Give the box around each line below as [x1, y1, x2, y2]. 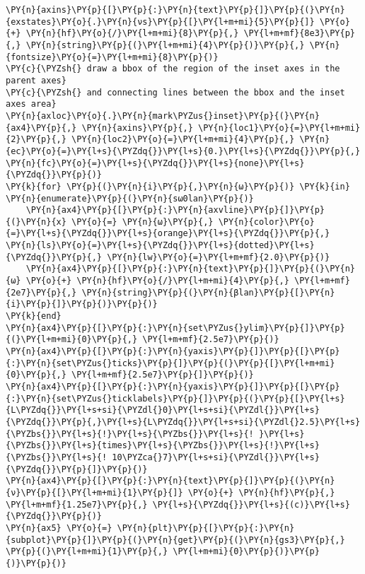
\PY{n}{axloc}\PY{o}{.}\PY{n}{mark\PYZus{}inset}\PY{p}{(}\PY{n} [6, 110, 320, 121]
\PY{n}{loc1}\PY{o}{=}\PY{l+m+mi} [198, 122, 361, 133]
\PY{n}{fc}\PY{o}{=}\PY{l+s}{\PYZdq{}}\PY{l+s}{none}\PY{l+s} [6, 158, 305, 168]
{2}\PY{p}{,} [6, 134, 66, 145]
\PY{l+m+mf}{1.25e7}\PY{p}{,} [6, 499, 148, 510]
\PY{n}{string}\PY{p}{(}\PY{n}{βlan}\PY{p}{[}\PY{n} [81, 287, 335, 298]
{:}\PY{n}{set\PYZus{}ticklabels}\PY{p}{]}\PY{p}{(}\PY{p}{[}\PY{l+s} [6, 393, 345, 404]
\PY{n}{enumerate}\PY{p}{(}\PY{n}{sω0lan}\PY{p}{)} [6, 193, 254, 204]
